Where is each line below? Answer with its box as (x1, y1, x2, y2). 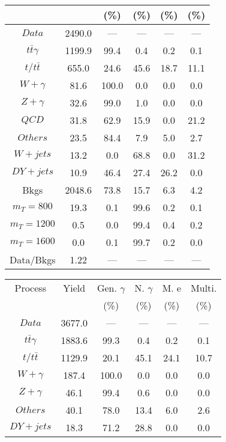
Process (14, 281, 46, 295)
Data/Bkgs (10, 253, 56, 266)
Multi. (191, 281, 217, 295)
